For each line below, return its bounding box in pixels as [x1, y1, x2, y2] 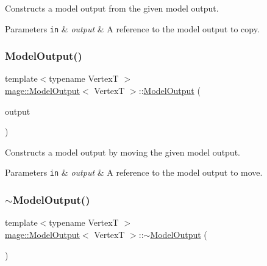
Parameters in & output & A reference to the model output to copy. [5, 22, 260, 35]
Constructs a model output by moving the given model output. [5, 145, 240, 158]
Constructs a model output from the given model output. [5, 2, 219, 14]
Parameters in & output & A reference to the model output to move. [5, 166, 263, 179]
